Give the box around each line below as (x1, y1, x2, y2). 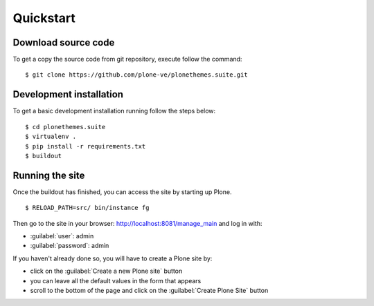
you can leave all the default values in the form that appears (30, 276, 202, 285)
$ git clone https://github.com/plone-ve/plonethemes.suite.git (25, 71, 249, 79)
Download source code (12, 37, 115, 48)
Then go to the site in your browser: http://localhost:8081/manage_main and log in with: (12, 219, 262, 227)
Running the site (12, 169, 85, 181)
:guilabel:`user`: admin (30, 232, 94, 240)
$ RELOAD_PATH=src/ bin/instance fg (25, 204, 150, 212)
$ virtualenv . (25, 133, 77, 141)
